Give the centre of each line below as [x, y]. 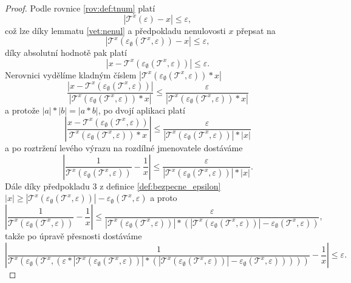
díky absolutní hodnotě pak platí [66, 53]
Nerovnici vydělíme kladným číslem [71, 74]
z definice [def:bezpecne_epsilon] [160, 186]
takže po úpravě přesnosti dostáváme [73, 236]
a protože [22, 110]
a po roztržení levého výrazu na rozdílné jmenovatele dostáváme [124, 148]
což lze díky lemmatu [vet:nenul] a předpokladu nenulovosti [115, 30]
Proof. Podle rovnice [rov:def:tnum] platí [80, 8]
